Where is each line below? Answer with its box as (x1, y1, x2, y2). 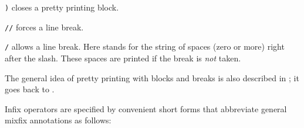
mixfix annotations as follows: (5, 114, 112, 126)
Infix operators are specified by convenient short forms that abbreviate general (5, 102, 287, 115)
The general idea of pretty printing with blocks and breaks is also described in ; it (5, 71, 299, 84)
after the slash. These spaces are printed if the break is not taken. (5, 51, 241, 64)
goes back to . (5, 83, 55, 95)
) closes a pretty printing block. (5, 1, 119, 13)
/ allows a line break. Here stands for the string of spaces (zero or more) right (5, 40, 285, 53)
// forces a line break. (5, 20, 84, 33)
